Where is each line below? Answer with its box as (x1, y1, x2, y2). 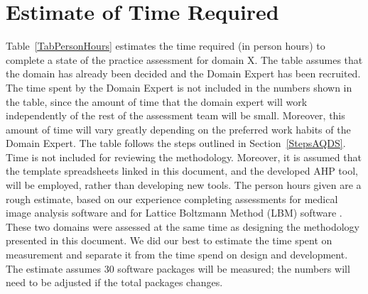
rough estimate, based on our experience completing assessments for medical (6, 191, 338, 206)
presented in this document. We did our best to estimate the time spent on (6, 233, 332, 248)
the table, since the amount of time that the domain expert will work (6, 94, 308, 109)
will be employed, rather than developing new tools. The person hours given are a (6, 178, 362, 192)
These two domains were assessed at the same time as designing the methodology (6, 219, 360, 234)
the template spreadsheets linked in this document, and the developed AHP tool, (6, 163, 358, 178)
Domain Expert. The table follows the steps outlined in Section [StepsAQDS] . (6, 136, 346, 151)
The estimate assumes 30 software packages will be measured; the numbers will (6, 261, 350, 276)
